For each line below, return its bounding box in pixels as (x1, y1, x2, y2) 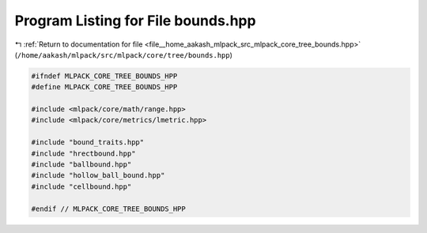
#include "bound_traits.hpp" (31, 138, 145, 147)
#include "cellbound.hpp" (31, 182, 132, 191)
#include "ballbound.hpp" (31, 160, 132, 169)
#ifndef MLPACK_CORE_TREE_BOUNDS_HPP (31, 71, 178, 81)
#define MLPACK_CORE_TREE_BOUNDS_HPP (31, 83, 178, 92)
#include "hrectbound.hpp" (31, 148, 136, 158)
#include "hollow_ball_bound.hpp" (31, 171, 165, 180)
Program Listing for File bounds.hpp (14, 12, 256, 29)
